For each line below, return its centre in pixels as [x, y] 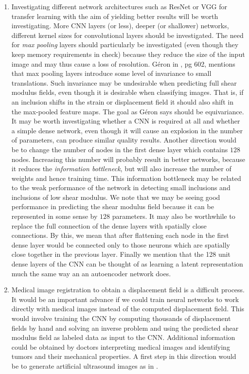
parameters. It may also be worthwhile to [174, 216]
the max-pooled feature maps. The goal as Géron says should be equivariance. [128, 111]
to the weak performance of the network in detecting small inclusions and [121, 187]
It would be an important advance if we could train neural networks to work [125, 299]
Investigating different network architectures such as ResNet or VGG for [119, 6]
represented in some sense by [54, 216]
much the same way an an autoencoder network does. [91, 273]
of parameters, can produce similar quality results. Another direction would [124, 140]
